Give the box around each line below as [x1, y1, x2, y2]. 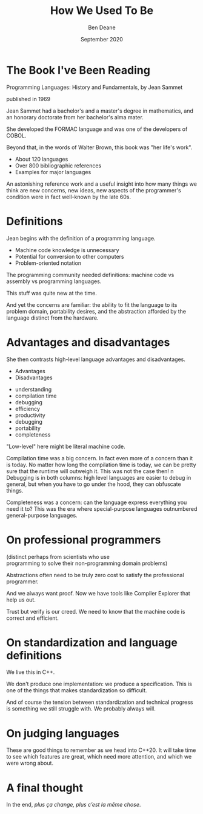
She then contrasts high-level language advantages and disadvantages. [6, 356, 186, 363]
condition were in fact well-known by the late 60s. [6, 193, 131, 200]
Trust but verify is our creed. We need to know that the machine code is [6, 608, 185, 615]
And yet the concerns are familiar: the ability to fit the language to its [6, 301, 178, 308]
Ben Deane [87, 24, 116, 31]
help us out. [6, 596, 36, 603]
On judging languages [6, 726, 120, 740]
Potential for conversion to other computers [15, 253, 124, 260]
